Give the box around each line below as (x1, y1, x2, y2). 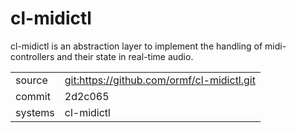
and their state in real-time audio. (56, 50, 194, 62)
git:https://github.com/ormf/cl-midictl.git (64, 73, 256, 87)
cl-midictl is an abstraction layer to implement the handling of (10, 40, 263, 52)
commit (15, 89, 51, 103)
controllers (10, 50, 55, 62)
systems (15, 105, 55, 119)
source (15, 73, 48, 87)
